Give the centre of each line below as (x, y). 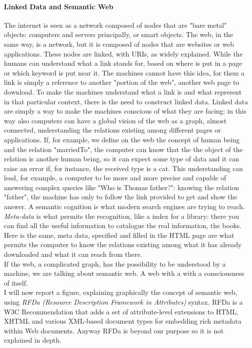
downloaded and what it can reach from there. (73, 254)
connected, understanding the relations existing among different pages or (112, 130)
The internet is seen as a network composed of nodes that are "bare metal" (116, 25)
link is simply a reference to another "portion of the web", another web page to (122, 82)
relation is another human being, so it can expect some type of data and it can (122, 159)
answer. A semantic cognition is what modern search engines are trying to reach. (125, 206)
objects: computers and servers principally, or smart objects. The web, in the (119, 34)
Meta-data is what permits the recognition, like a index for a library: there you (122, 216)
